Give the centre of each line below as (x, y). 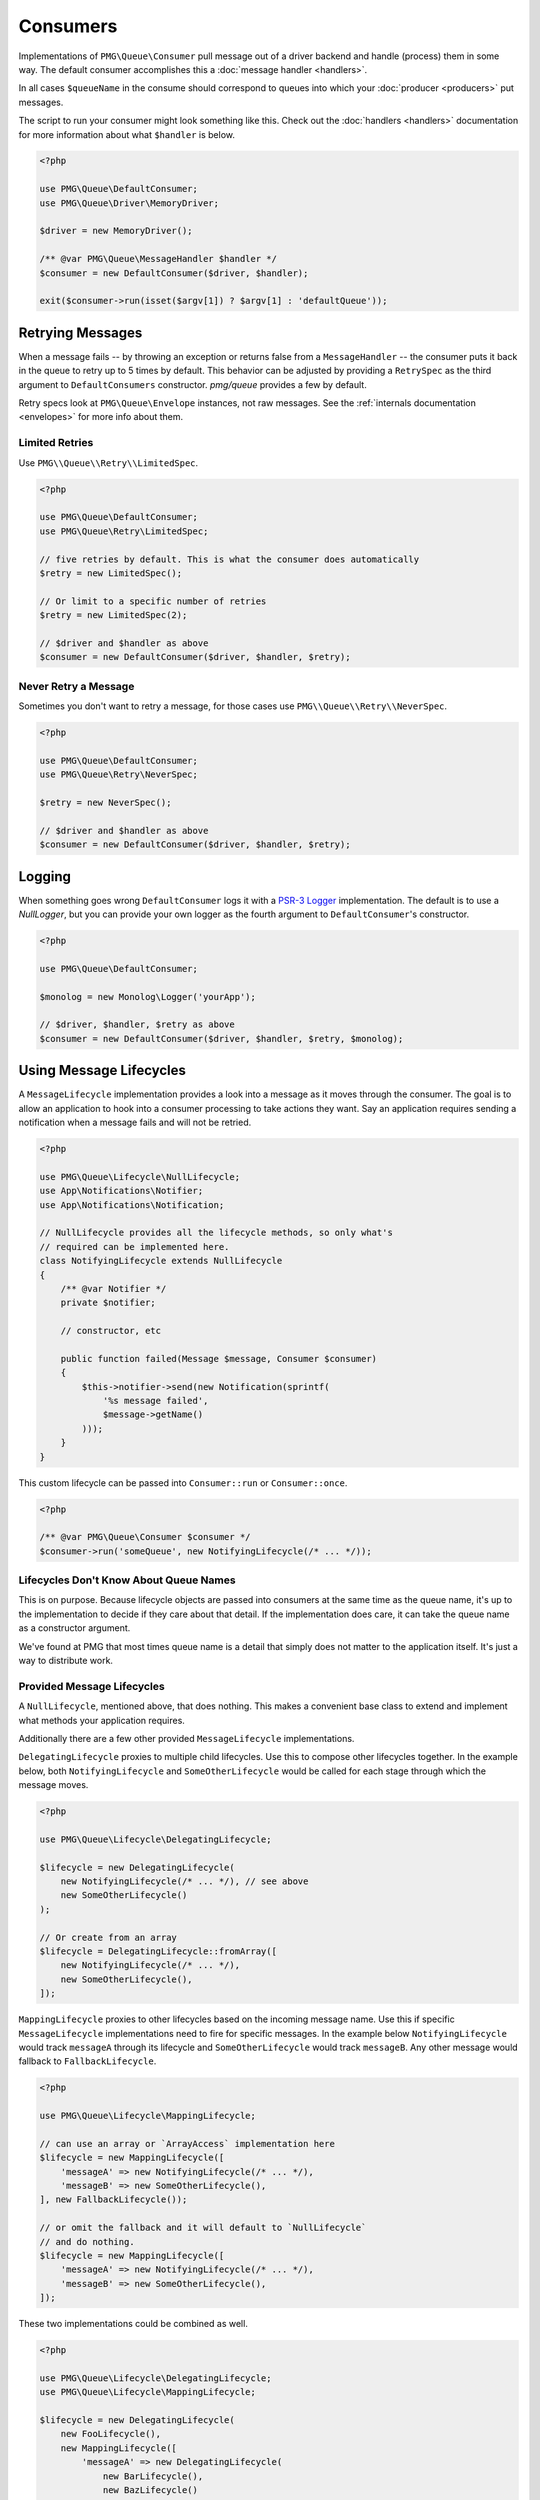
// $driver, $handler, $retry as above (137, 1024)
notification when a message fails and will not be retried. (135, 1122)
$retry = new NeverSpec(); (105, 802)
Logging (45, 876)
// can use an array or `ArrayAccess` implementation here (187, 2143)
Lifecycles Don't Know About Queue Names (127, 1580)
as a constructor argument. (74, 1628)
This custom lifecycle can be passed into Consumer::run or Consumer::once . (183, 1482)
